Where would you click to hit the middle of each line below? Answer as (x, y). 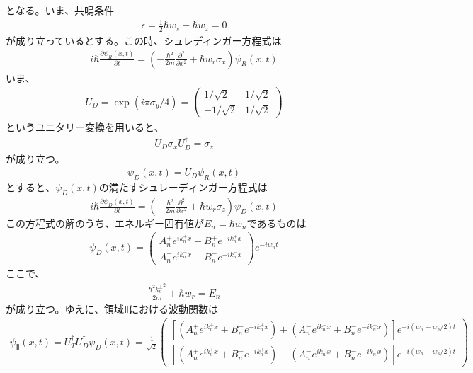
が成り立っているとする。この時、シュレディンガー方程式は (144, 40)
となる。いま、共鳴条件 (60, 10)
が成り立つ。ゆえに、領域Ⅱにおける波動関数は (112, 308)
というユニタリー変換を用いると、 (85, 126)
